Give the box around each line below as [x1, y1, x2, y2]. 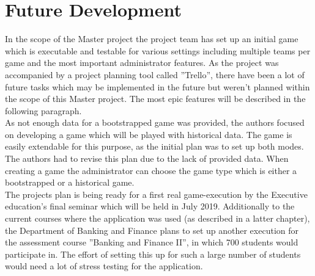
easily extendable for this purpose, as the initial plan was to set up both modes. [5, 140, 304, 153]
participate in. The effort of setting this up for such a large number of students [5, 247, 301, 260]
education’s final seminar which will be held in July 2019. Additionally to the [5, 200, 295, 212]
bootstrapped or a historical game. [5, 176, 135, 189]
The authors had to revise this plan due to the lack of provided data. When [5, 152, 289, 165]
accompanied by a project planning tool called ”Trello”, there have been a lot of [5, 68, 305, 81]
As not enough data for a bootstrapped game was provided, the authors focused [5, 116, 305, 129]
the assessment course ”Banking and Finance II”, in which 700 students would [5, 236, 298, 249]
